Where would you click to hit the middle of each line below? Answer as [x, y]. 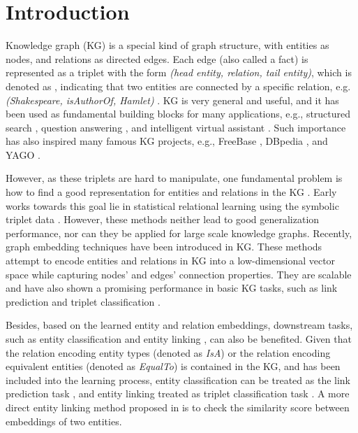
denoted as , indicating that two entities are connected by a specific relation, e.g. [178, 86]
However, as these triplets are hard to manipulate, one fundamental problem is [174, 178]
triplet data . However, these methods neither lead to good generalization [163, 219]
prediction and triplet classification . [83, 301]
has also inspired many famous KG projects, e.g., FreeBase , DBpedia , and [167, 141]
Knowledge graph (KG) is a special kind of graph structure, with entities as [167, 45]
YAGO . [23, 154]
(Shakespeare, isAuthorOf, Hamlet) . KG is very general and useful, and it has [172, 100]
